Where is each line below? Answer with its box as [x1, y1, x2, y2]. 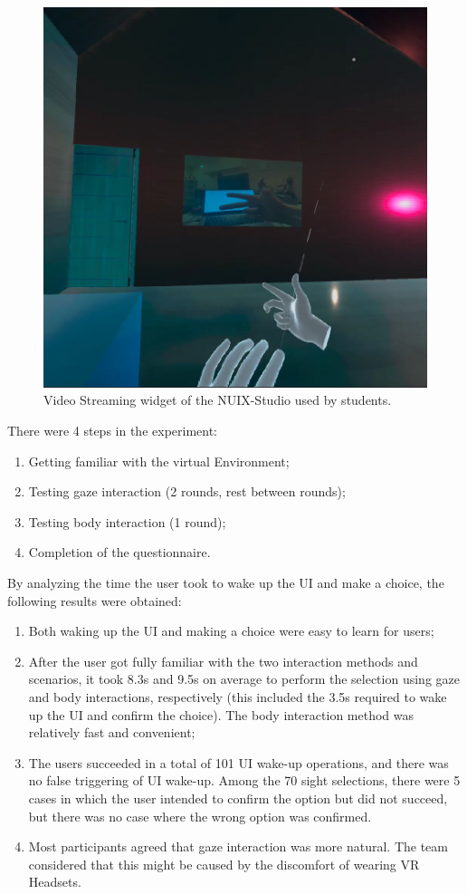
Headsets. [28, 872, 81, 891]
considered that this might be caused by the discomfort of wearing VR [28, 854, 420, 873]
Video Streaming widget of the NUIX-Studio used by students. [43, 390, 392, 409]
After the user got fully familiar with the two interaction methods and [28, 651, 418, 670]
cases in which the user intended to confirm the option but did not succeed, [28, 788, 448, 807]
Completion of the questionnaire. [28, 543, 211, 562]
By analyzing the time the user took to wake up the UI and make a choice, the [7, 572, 444, 591]
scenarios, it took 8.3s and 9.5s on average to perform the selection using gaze [28, 669, 460, 688]
